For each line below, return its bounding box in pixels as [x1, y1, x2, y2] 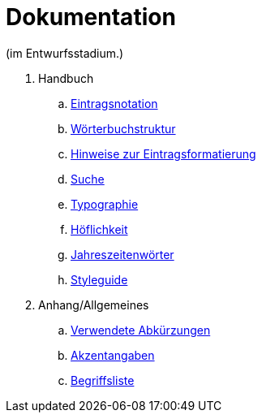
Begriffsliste [71, 373, 135, 387]
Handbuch [38, 71, 94, 85]
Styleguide [71, 272, 128, 287]
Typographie [71, 197, 139, 211]
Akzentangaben [71, 348, 155, 362]
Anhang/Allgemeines [38, 297, 149, 312]
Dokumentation [6, 3, 176, 31]
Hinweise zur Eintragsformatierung [71, 146, 256, 161]
